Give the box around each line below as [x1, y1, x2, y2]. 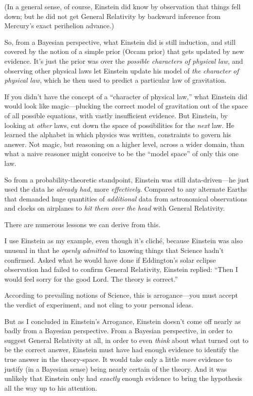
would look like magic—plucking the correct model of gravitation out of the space [4, 101, 248, 111]
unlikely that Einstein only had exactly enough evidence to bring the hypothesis [4, 373, 242, 383]
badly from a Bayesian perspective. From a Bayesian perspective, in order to [4, 325, 233, 336]
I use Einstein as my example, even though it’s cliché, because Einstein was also [4, 235, 243, 246]
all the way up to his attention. [4, 382, 97, 393]
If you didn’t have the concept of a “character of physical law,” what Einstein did [4, 91, 248, 101]
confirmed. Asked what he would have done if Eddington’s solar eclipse [4, 254, 216, 265]
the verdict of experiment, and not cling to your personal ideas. [4, 300, 194, 310]
